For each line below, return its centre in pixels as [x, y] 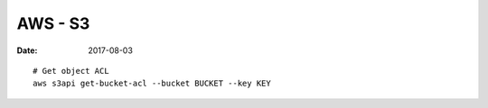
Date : [27, 50]
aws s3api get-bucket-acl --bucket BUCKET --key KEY [152, 84]
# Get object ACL [71, 71]
